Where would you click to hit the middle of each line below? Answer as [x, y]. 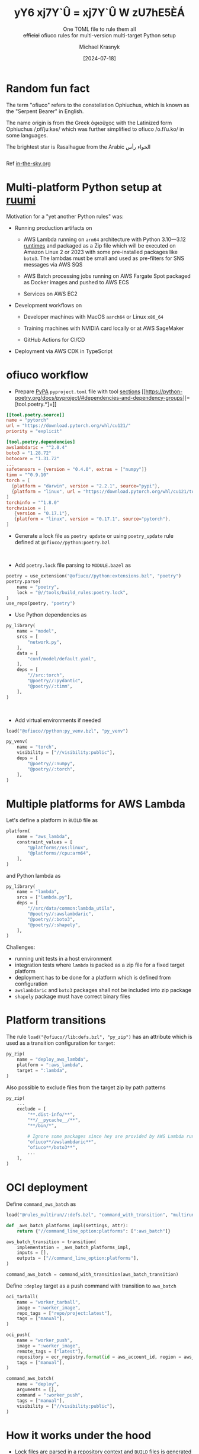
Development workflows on [48, 305]
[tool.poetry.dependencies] [41, 442]
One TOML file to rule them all [99, 29]
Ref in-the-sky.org [29, 163]
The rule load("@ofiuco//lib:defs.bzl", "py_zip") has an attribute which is [99, 1037]
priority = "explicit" [34, 431]
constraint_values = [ [45, 842]
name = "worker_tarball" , [49, 1302]
